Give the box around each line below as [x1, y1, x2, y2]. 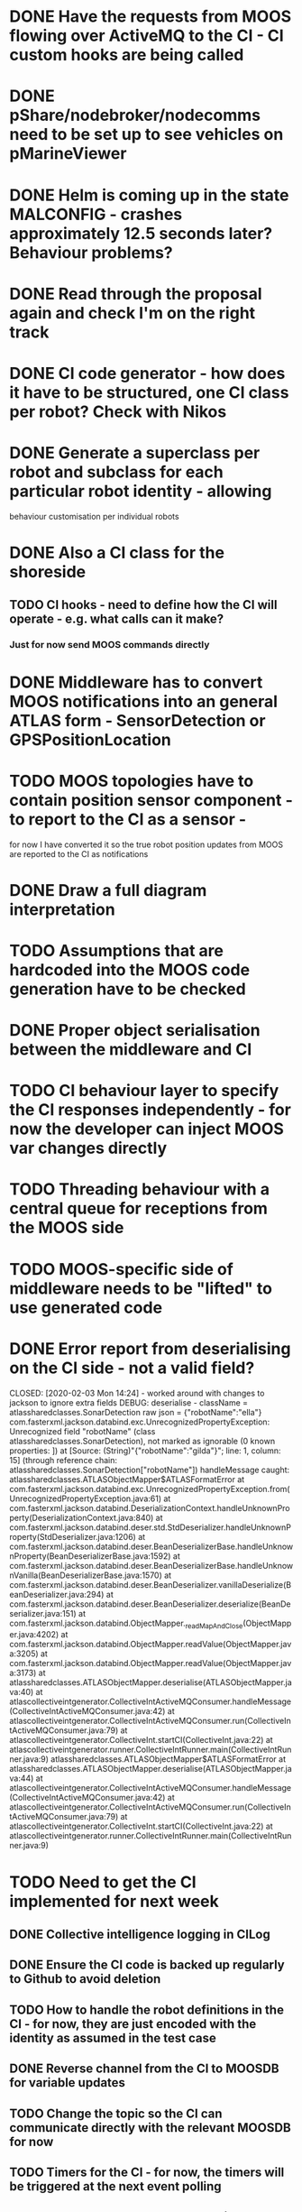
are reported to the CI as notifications [9, 848, 149, 859]
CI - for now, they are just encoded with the [9, 2016, 257, 2032]
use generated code [9, 1297, 163, 1318]
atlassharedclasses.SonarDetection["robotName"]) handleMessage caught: [9, 1464, 290, 1475]
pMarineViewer [9, 143, 127, 164]
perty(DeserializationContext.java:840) [9, 1512, 154, 1523]
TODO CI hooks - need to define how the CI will [9, 597, 278, 613]
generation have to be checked [9, 979, 246, 999]
